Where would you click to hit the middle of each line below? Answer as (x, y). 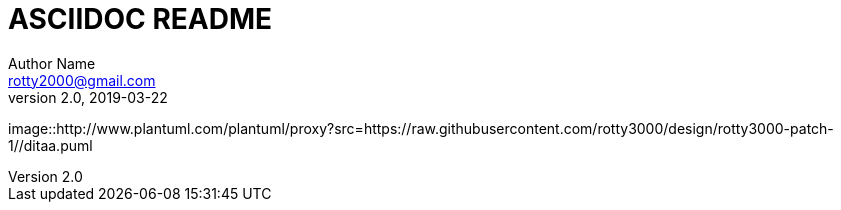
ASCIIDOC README (140, 19)
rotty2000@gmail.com (82, 80)
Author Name (52, 63)
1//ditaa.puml (50, 145)
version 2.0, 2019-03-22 (88, 97)
